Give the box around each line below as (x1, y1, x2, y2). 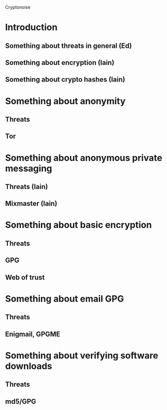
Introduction (5, 22, 58, 33)
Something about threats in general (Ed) (5, 41, 132, 50)
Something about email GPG (5, 293, 124, 304)
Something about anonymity (5, 95, 126, 107)
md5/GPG (5, 397, 36, 406)
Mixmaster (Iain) (5, 200, 57, 208)
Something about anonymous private (5, 152, 163, 164)
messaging (5, 163, 52, 174)
